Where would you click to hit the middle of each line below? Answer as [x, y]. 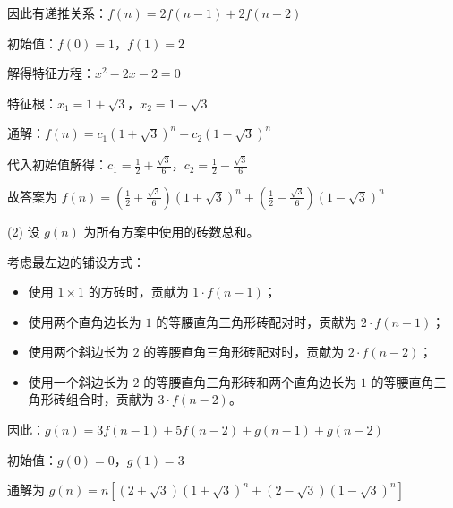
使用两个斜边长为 [78, 352]
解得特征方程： [51, 73]
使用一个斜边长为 [78, 381]
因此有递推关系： [57, 13]
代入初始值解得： [57, 164]
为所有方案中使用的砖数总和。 [171, 231]
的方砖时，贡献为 [138, 292]
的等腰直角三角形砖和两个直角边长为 [250, 381]
